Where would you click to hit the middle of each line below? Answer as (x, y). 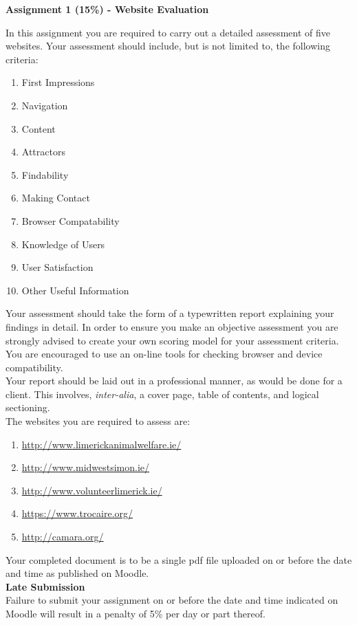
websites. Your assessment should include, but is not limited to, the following (168, 46)
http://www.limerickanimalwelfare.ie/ (101, 444)
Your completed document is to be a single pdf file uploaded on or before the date (179, 559)
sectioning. (28, 407)
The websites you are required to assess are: (98, 421)
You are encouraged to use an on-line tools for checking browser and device (164, 354)
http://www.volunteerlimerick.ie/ (92, 490)
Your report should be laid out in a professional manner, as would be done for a (174, 381)
